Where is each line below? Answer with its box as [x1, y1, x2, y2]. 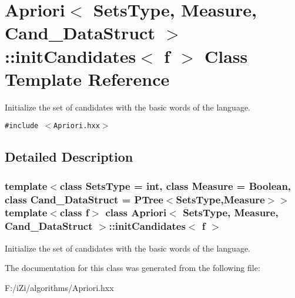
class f [59, 205, 89, 220]
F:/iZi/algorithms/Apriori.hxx [5, 281, 114, 293]
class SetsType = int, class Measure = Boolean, [59, 178, 291, 193]
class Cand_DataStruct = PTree [5, 192, 163, 206]
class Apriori [105, 205, 167, 220]
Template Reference [5, 66, 170, 91]
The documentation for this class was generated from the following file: [5, 262, 260, 274]
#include [5, 122, 39, 130]
